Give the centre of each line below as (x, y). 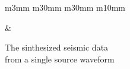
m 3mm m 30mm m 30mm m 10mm (65, 7)
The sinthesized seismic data (57, 47)
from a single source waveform (60, 59)
